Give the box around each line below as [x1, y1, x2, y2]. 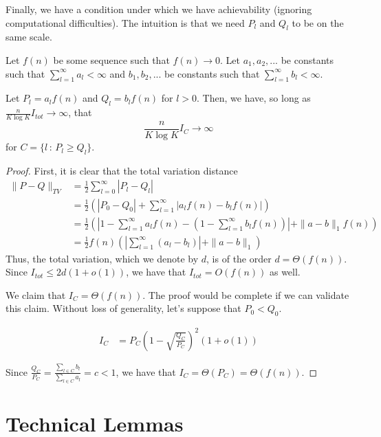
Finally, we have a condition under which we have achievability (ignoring [6, 2, 312, 16]
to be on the [292, 15, 344, 30]
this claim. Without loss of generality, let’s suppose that [6, 301, 241, 315]
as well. [269, 265, 301, 279]
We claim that [6, 287, 66, 302]
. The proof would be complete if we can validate [142, 287, 349, 302]
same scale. [6, 30, 52, 44]
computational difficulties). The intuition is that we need [6, 15, 245, 30]
